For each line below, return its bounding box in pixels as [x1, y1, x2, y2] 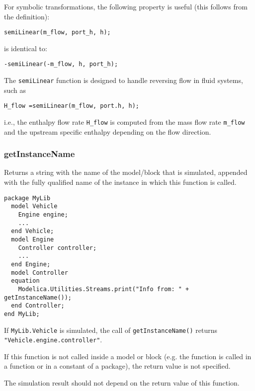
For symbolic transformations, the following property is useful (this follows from [4, 1, 248, 11]
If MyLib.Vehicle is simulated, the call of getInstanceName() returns [4, 324, 217, 335]
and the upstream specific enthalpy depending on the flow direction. [4, 126, 211, 137]
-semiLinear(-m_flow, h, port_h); [4, 61, 118, 68]
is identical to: [4, 43, 47, 53]
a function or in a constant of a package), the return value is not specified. [4, 361, 231, 371]
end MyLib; [4, 310, 40, 317]
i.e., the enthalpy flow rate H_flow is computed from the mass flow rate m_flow [4, 117, 245, 127]
